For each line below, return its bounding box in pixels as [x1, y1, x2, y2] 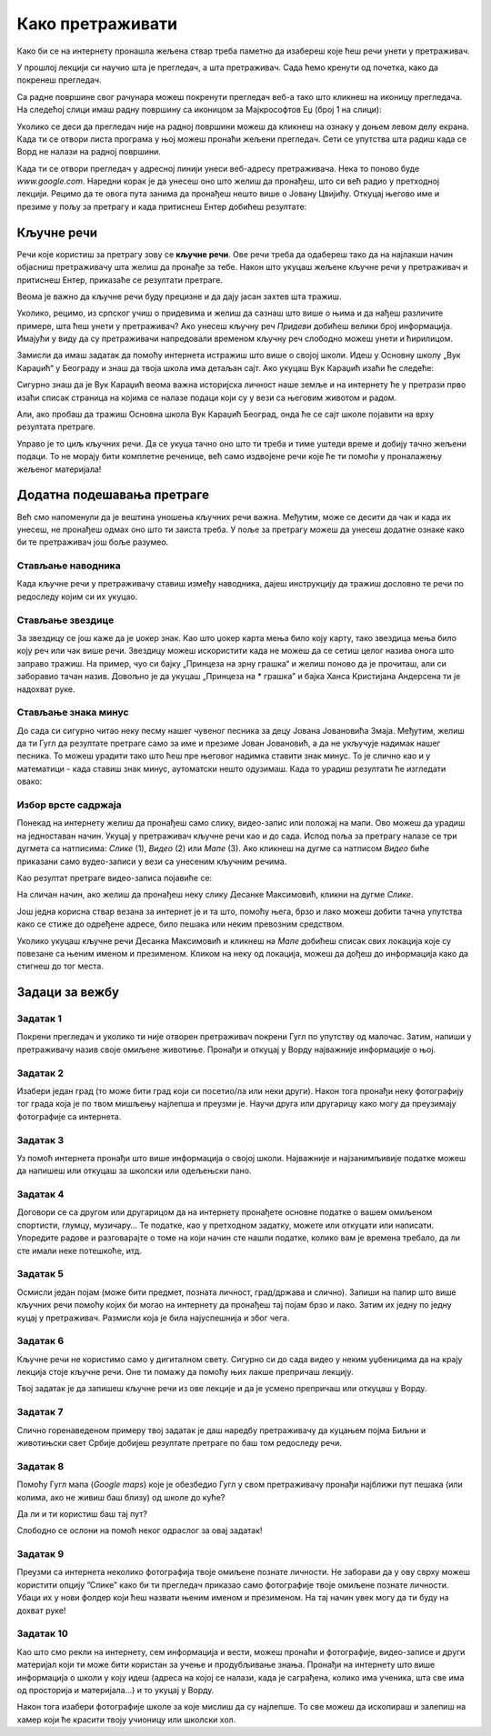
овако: [16, 776, 43, 787]
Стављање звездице [16, 614, 115, 627]
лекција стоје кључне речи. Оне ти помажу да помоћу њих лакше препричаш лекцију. [16, 1367, 354, 1378]
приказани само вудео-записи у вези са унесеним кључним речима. [16, 856, 287, 867]
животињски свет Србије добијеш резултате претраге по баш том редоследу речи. [16, 1437, 343, 1448]
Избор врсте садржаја [16, 798, 122, 811]
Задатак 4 [16, 1188, 65, 1200]
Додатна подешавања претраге [16, 487, 209, 503]
